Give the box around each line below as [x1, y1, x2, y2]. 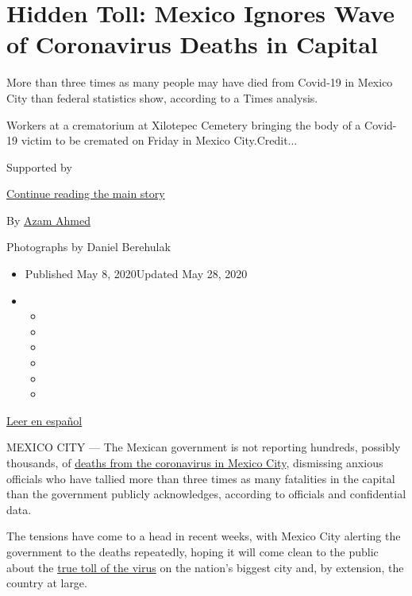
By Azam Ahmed [6, 211, 90, 228]
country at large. [6, 575, 87, 591]
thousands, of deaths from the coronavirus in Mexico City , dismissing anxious [6, 455, 383, 470]
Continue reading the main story [6, 185, 165, 202]
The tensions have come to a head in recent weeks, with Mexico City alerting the [6, 528, 401, 544]
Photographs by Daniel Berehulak [6, 238, 171, 255]
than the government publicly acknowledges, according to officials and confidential [6, 486, 406, 502]
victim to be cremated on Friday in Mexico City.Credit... [21, 132, 298, 149]
